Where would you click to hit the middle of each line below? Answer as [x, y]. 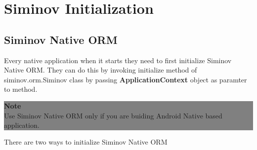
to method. [21, 89]
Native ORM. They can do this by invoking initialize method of [101, 70]
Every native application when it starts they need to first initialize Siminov [118, 60]
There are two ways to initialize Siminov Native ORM [86, 141]
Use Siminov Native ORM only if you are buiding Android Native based [113, 115]
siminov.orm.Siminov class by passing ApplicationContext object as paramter [126, 79]
